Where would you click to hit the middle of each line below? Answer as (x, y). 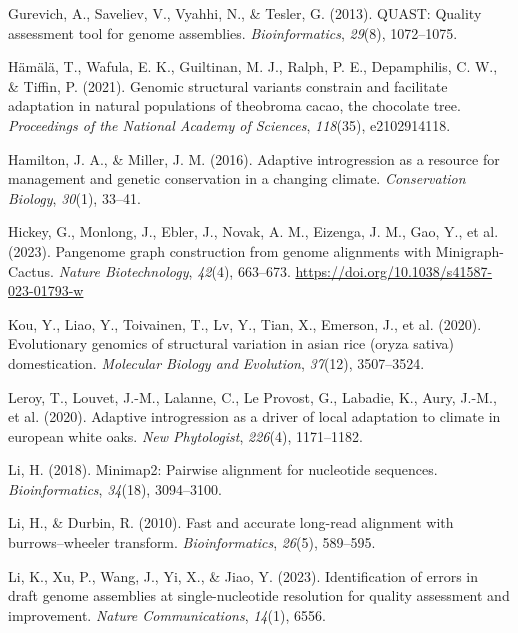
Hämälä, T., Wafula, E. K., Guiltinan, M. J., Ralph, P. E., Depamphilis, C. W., (253, 66)
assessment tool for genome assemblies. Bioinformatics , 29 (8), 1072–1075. (233, 32)
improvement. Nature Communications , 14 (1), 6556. (167, 614)
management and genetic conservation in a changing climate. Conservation (237, 178)
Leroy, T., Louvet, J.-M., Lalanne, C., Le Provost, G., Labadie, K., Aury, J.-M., (252, 396)
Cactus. (31, 270)
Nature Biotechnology (123, 270)
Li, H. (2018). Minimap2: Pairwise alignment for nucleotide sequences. (223, 469)
